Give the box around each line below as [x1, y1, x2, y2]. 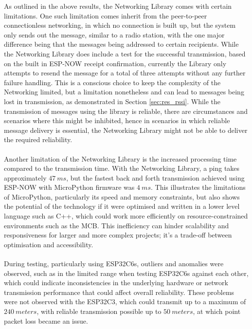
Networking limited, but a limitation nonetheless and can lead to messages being [4, 87, 244, 97]
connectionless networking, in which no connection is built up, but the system [4, 20, 236, 30]
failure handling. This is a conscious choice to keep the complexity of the [4, 77, 221, 87]
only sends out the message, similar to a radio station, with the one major [4, 29, 225, 39]
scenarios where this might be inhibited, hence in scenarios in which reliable [4, 115, 230, 126]
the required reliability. [4, 134, 72, 145]
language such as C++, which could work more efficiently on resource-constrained [4, 211, 248, 221]
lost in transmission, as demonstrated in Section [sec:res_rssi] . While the [4, 96, 221, 106]
